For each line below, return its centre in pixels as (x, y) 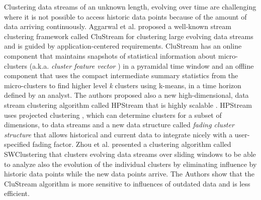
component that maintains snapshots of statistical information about (110, 55)
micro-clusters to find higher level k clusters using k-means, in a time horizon (123, 85)
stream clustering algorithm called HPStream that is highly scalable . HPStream (128, 105)
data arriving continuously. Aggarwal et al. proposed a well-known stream (118, 26)
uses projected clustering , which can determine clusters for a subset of (113, 115)
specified (17, 144)
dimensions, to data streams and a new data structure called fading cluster (119, 125)
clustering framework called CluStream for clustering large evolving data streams (129, 36)
